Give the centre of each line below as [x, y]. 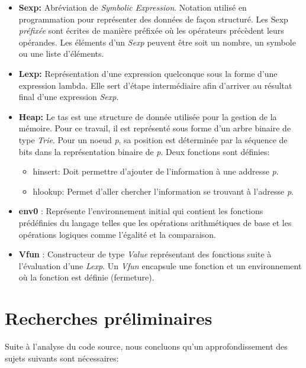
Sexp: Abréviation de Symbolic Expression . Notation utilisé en [133, 7]
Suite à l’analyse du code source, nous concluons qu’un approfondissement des [146, 346]
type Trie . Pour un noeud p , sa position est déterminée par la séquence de [153, 139]
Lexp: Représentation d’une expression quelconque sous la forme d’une [148, 73]
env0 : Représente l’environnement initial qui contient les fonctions [141, 211]
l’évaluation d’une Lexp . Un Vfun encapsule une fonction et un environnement [160, 265]
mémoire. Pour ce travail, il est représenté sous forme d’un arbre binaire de [155, 128]
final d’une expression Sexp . [69, 97]
